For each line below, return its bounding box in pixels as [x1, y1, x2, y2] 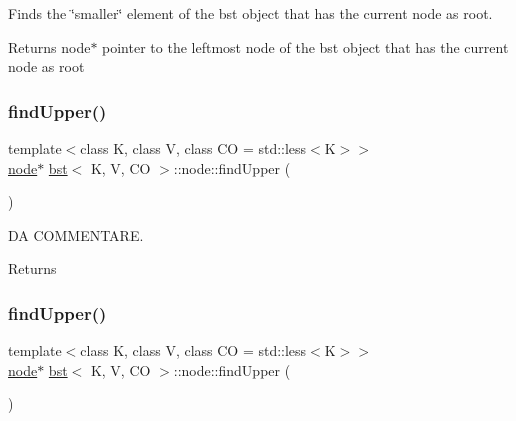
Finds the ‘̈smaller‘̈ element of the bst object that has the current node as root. [8, 3, 493, 23]
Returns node [8, 36, 91, 57]
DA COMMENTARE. [8, 224, 144, 245]
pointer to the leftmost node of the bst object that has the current [102, 36, 509, 57]
